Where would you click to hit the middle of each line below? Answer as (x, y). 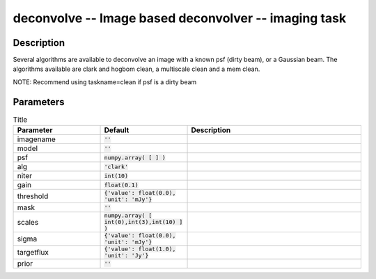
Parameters (39, 102)
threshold (33, 196)
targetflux (33, 253)
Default (117, 130)
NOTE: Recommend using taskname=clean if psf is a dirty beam (105, 82)
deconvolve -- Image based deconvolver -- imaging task (180, 18)
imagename (36, 139)
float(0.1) (121, 185)
